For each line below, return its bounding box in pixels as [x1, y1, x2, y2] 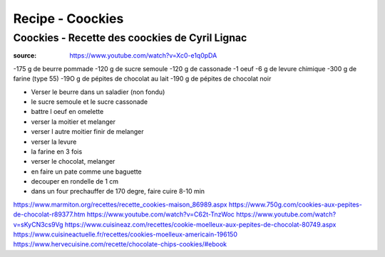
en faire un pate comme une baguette [31, 167, 142, 176]
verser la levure [31, 137, 77, 146]
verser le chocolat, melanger [31, 157, 115, 166]
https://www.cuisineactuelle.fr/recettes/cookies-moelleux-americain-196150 [13, 230, 238, 238]
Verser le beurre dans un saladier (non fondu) [31, 88, 165, 96]
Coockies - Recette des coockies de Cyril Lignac [13, 31, 247, 44]
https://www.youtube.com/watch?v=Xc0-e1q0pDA [69, 51, 217, 60]
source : [13, 51, 37, 60]
